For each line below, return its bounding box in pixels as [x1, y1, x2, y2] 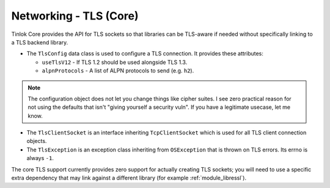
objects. [26, 138, 47, 145]
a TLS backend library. [11, 38, 68, 46]
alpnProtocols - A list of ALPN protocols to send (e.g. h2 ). [42, 67, 194, 74]
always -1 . [26, 155, 54, 162]
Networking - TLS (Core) [11, 9, 139, 23]
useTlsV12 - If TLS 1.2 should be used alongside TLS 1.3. [42, 58, 188, 66]
